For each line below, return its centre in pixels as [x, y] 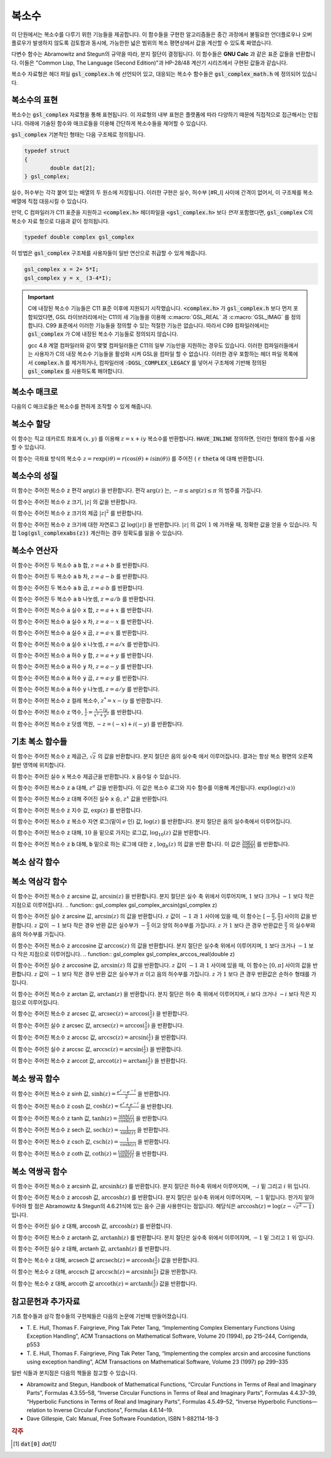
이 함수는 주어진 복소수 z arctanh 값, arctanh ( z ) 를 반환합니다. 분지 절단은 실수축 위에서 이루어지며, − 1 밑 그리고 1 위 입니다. [163, 1237]
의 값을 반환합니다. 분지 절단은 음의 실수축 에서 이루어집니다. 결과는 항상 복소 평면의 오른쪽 [205, 756]
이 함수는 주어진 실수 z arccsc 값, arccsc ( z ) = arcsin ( [78, 1049]
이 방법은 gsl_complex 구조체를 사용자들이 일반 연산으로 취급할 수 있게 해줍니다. [109, 253]
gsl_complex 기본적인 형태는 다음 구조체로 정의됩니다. [78, 134]
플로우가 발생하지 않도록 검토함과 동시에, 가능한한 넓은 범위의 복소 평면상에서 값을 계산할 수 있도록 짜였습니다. [142, 42]
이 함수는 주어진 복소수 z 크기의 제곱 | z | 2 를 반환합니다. [77, 513]
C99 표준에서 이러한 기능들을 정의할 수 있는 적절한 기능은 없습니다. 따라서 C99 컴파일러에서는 [158, 326]
